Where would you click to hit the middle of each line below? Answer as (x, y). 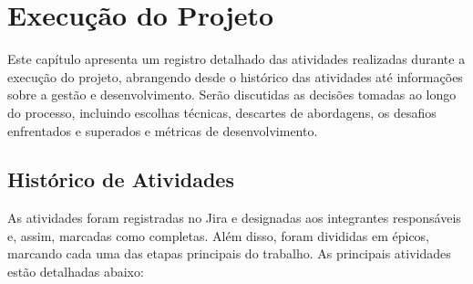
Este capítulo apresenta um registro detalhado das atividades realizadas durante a (236, 59)
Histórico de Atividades (121, 179)
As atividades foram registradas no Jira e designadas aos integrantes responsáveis (234, 218)
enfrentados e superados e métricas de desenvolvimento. (163, 130)
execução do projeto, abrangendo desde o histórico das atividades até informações (235, 76)
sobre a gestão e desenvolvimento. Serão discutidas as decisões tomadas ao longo (232, 95)
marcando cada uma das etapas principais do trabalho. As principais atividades (229, 253)
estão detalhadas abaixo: (76, 272)
